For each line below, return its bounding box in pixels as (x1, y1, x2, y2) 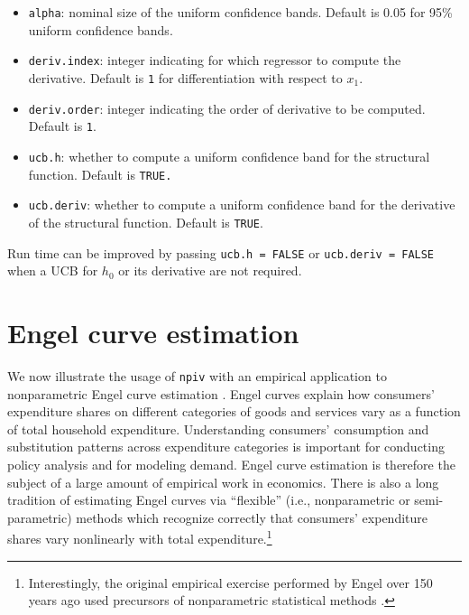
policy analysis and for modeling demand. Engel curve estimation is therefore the (7, 454, 455, 473)
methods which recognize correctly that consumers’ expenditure (76, 508, 428, 526)
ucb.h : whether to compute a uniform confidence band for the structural (28, 146, 430, 165)
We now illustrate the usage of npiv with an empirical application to (7, 366, 387, 385)
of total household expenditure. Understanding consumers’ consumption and (7, 419, 429, 438)
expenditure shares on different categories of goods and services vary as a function (7, 402, 461, 421)
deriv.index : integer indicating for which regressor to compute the (28, 51, 401, 70)
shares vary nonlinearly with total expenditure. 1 (7, 526, 272, 547)
